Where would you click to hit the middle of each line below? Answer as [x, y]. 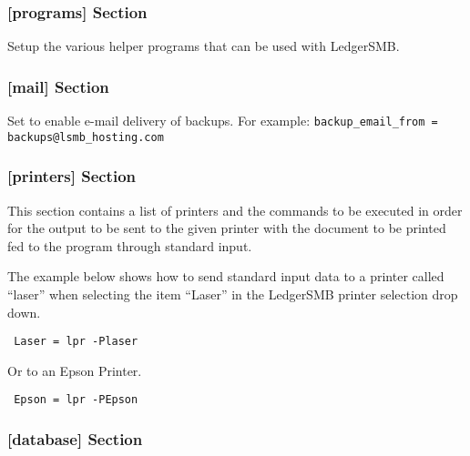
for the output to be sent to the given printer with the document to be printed [227, 228]
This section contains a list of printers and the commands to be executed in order [235, 210]
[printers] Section [72, 176]
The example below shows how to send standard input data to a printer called [226, 276]
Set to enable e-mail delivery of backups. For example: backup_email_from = [223, 121]
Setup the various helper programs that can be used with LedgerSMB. [204, 46]
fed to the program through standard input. [130, 245]
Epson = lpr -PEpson [76, 400]
